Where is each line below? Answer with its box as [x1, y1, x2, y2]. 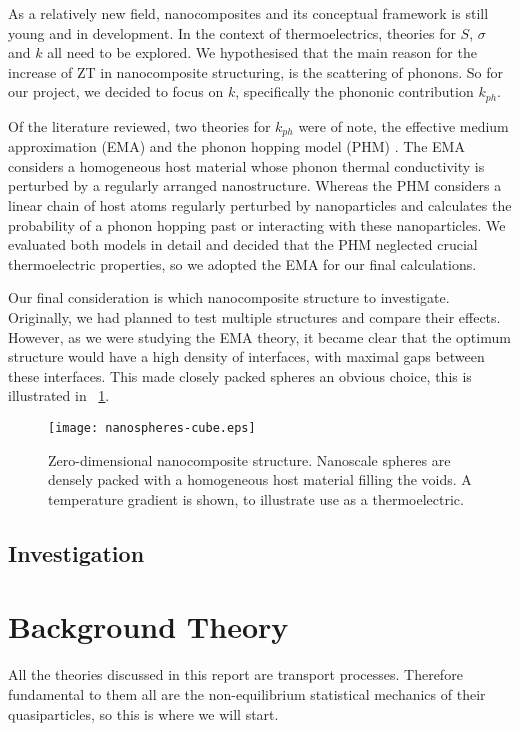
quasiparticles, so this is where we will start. [8, 703, 279, 724]
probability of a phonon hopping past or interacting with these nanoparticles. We [8, 214, 506, 235]
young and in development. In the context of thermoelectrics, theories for [8, 22, 456, 43]
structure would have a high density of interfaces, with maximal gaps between [8, 346, 485, 367]
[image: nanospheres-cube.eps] [48, 421, 256, 435]
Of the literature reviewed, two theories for [8, 115, 271, 136]
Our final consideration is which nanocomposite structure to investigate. [8, 287, 450, 308]
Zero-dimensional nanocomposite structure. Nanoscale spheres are [48, 449, 451, 470]
